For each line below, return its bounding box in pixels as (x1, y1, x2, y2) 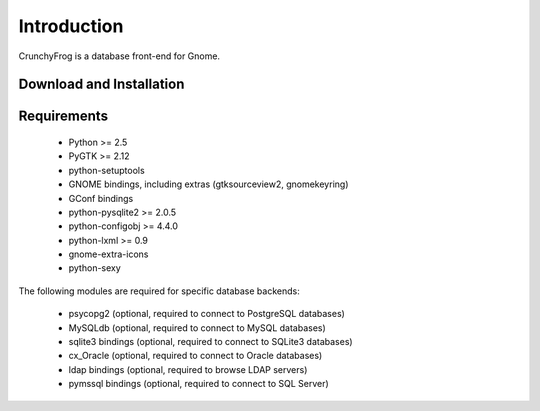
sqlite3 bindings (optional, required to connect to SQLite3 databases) (68, 336, 354, 348)
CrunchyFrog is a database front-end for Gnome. (18, 50, 220, 62)
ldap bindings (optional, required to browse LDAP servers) (68, 363, 308, 375)
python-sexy (68, 262, 122, 274)
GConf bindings (68, 192, 134, 204)
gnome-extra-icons (68, 248, 149, 260)
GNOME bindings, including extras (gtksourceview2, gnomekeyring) (68, 178, 349, 190)
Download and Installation (18, 76, 185, 93)
